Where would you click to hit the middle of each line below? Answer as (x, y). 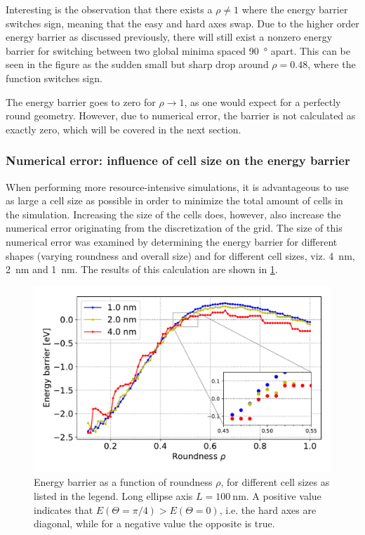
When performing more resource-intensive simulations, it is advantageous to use (177, 186)
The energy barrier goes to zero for (81, 101)
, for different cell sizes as (275, 482)
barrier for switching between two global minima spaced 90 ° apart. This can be (178, 50)
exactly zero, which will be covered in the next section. (124, 129)
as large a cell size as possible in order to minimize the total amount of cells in (174, 200)
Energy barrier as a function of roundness (123, 482)
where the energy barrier (295, 9)
